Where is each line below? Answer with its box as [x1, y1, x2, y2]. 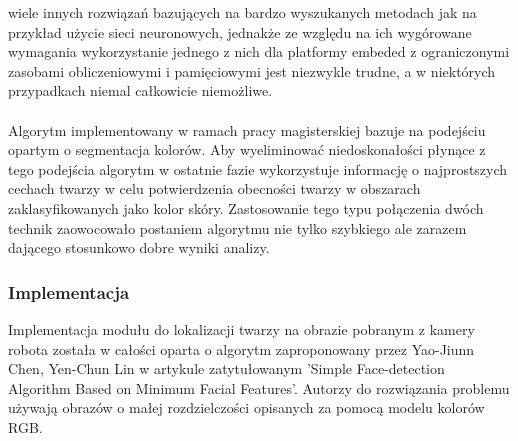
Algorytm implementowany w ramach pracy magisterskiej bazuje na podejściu [8, 119, 486, 140]
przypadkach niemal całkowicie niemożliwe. [8, 80, 273, 101]
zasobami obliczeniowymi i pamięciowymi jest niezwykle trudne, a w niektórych [8, 60, 496, 81]
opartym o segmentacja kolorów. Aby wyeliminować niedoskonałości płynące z [8, 139, 486, 160]
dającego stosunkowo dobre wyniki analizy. [8, 237, 270, 258]
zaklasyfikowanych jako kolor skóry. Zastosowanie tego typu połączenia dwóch [8, 197, 484, 218]
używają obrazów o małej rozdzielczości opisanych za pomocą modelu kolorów [8, 397, 485, 418]
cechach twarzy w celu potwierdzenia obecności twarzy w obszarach [8, 178, 421, 199]
